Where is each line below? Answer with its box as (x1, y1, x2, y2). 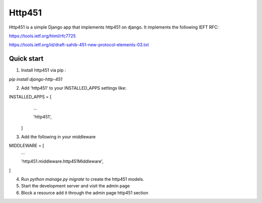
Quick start (9, 55, 44, 63)
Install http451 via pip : (21, 67, 66, 73)
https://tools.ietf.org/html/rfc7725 (9, 33, 76, 39)
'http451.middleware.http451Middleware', (21, 158, 104, 164)
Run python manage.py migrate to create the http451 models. (21, 176, 144, 182)
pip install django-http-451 (9, 76, 63, 82)
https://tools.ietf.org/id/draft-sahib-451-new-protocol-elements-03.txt (9, 42, 149, 48)
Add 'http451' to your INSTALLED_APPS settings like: (21, 85, 127, 91)
